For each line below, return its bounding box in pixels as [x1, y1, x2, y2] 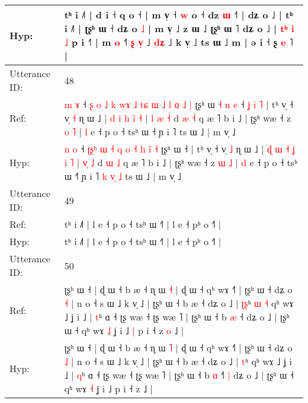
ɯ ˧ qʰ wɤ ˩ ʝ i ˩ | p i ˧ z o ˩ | [64, 323, 184, 337]
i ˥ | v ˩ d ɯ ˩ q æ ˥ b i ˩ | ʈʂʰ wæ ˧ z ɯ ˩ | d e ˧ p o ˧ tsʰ [64, 156, 298, 169]
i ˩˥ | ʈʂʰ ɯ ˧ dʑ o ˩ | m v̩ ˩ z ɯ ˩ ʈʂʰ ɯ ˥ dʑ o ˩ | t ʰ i [64, 21, 294, 35]
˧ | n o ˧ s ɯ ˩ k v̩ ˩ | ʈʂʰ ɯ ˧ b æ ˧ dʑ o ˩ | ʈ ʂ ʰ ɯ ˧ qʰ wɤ [64, 296, 294, 310]
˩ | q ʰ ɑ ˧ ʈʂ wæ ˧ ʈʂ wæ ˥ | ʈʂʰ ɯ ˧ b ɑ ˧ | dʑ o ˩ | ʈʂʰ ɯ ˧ [64, 368, 294, 382]
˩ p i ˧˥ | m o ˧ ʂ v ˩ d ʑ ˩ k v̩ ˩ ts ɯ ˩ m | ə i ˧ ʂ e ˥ [64, 35, 293, 49]
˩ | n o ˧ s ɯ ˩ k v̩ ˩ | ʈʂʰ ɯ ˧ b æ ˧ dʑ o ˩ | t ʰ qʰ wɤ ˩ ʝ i [64, 354, 292, 368]
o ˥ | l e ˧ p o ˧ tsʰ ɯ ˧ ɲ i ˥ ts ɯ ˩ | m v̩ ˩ [64, 125, 236, 138]
